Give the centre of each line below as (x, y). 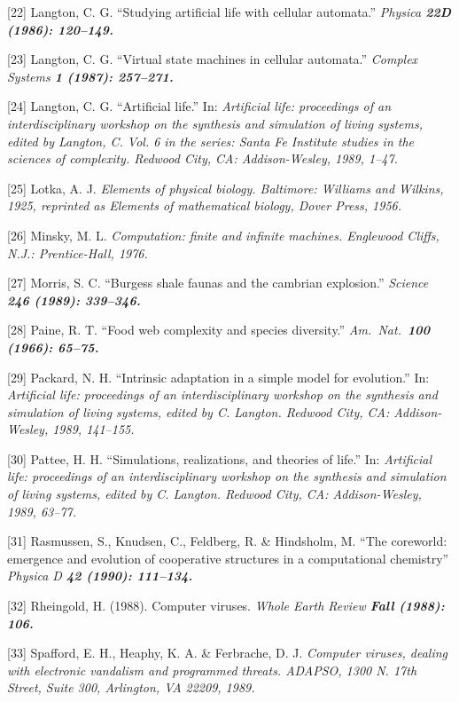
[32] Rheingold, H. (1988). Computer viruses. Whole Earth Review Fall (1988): (226, 606)
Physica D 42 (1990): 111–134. (100, 576)
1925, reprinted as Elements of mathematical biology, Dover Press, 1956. (205, 205)
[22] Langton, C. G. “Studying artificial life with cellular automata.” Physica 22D (229, 12)
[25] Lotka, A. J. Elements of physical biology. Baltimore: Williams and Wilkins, (226, 188)
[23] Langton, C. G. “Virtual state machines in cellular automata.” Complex (213, 59)
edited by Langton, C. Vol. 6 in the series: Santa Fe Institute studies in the (211, 141)
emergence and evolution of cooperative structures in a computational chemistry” (228, 558)
